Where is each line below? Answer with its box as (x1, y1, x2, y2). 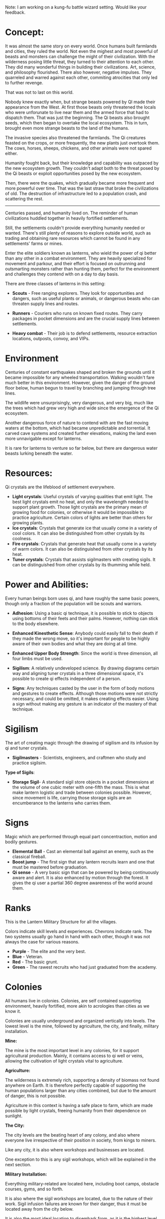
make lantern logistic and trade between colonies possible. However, (12, 789, 152, 795)
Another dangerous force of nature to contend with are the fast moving (5, 420, 149, 426)
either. (5, 150, 18, 156)
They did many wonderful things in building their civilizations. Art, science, (5, 64, 156, 70)
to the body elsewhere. (12, 621, 59, 627)
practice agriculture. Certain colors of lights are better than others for (12, 514, 153, 520)
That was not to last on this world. (5, 89, 74, 95)
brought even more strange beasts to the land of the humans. (5, 125, 129, 131)
